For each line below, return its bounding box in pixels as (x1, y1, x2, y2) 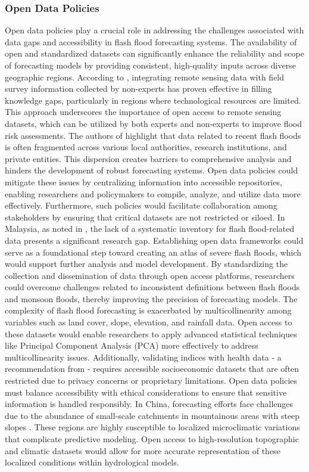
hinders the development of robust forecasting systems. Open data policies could (5, 164, 298, 176)
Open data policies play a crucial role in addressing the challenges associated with (5, 24, 304, 36)
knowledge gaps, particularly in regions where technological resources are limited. (5, 94, 301, 106)
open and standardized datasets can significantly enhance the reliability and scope (5, 47, 304, 60)
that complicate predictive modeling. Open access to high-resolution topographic (5, 433, 299, 445)
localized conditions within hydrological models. (5, 456, 179, 468)
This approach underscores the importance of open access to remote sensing (5, 105, 282, 118)
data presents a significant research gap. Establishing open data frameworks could (5, 234, 304, 246)
